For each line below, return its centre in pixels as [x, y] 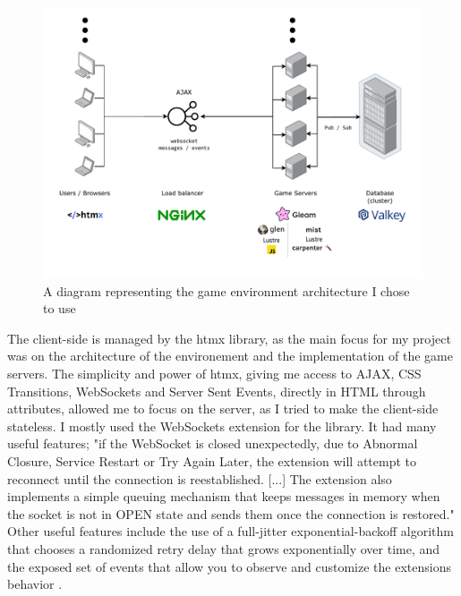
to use [60, 308]
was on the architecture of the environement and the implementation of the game [230, 356]
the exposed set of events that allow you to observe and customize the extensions [229, 566]
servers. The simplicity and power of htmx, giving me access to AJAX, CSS [214, 374]
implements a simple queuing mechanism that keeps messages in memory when [224, 496]
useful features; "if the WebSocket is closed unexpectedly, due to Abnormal [213, 443]
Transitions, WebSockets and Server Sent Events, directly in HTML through [217, 391]
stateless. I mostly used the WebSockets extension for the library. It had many [222, 426]
